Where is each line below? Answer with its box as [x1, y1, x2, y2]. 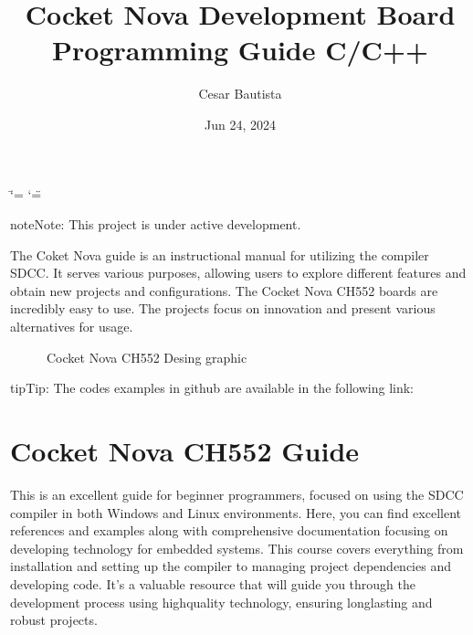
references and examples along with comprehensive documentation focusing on [10, 521, 448, 540]
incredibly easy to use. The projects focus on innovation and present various [10, 299, 436, 318]
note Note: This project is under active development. [10, 215, 301, 234]
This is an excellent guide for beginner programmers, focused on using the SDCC [10, 484, 464, 503]
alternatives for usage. [10, 317, 133, 336]
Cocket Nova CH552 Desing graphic [47, 347, 247, 366]
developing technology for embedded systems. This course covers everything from [10, 538, 464, 557]
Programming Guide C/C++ [52, 31, 428, 69]
